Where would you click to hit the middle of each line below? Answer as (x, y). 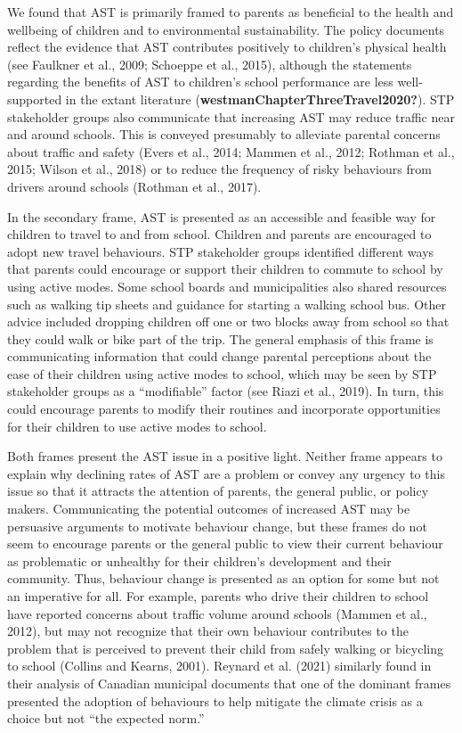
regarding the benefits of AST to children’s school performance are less (200, 82)
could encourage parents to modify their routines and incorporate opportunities (224, 409)
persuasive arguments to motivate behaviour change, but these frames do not (217, 526)
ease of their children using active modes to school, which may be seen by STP (222, 373)
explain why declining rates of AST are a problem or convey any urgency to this (226, 473)
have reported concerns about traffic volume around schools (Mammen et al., (217, 613)
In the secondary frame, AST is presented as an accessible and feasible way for (222, 216)
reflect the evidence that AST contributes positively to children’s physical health (227, 47)
